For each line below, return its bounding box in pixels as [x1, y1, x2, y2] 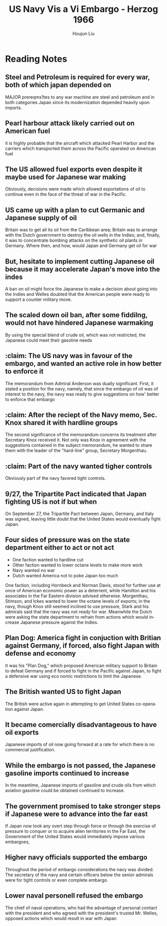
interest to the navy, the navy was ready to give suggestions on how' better [5, 391, 160, 397]
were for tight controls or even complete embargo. [5, 877, 108, 883]
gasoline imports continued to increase [5, 769, 129, 778]
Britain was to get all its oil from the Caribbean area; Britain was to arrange [5, 227, 158, 233]
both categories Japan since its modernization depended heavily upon [5, 99, 150, 105]
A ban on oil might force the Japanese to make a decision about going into [5, 286, 158, 292]
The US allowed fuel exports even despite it [5, 165, 143, 173]
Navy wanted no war [12, 567, 55, 573]
